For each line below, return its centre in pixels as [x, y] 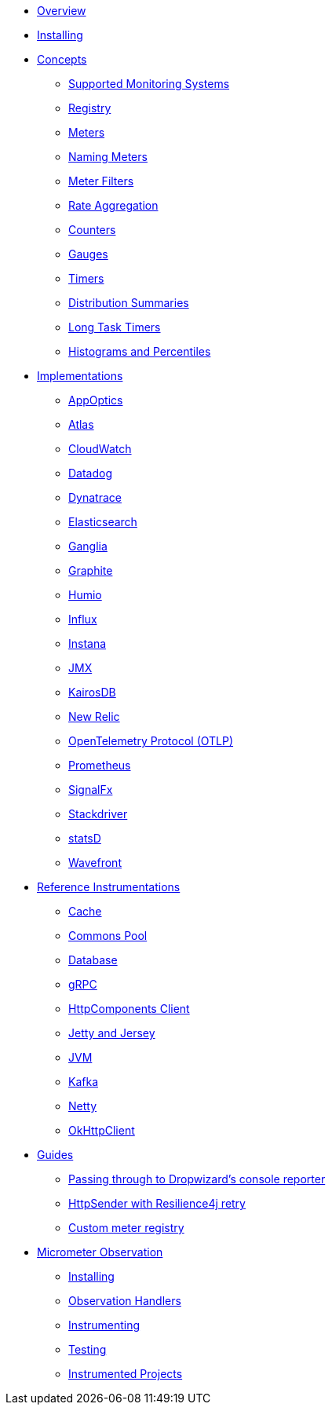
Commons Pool [108, 936]
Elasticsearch [103, 522]
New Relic [94, 716]
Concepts [62, 59]
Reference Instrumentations [109, 887]
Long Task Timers [115, 327]
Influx [83, 619]
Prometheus [100, 765]
